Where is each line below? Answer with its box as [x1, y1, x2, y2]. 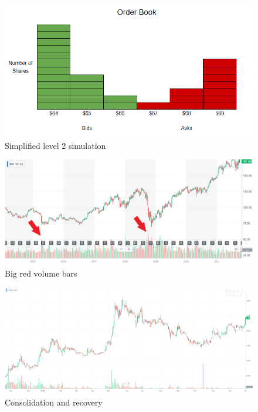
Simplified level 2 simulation [5, 139, 106, 151]
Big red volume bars [5, 267, 77, 280]
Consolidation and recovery [5, 396, 103, 408]
